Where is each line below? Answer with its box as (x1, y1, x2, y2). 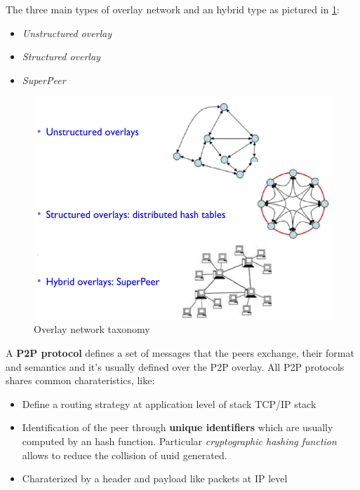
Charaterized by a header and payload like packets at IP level (22, 471, 288, 486)
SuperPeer (22, 72, 66, 87)
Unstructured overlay (22, 25, 112, 40)
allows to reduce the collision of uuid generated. (22, 447, 227, 462)
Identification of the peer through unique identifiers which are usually (22, 420, 333, 435)
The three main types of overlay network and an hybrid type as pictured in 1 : (6, 2, 340, 16)
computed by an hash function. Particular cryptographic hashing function (22, 433, 337, 448)
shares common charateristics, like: (6, 373, 155, 388)
